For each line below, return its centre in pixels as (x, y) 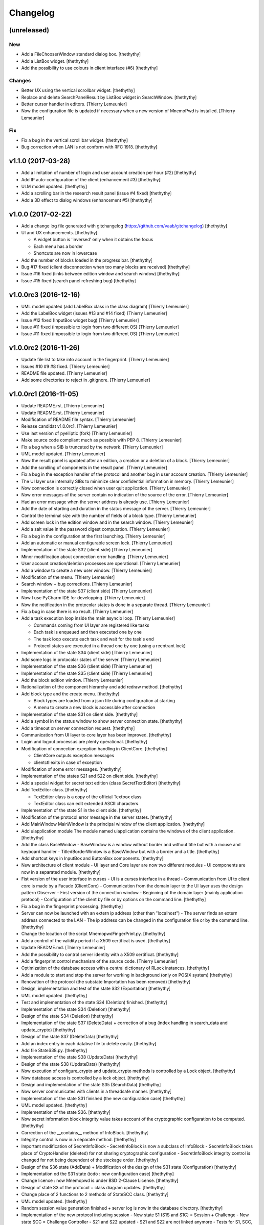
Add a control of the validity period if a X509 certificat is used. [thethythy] (96, 940)
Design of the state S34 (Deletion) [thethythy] (67, 1016)
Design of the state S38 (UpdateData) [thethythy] (71, 1064)
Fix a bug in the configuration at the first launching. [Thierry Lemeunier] (93, 536)
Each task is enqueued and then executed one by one (88, 632)
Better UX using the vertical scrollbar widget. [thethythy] (78, 90)
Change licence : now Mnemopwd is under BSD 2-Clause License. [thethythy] (100, 1180)
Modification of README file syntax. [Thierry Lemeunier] (78, 419)
